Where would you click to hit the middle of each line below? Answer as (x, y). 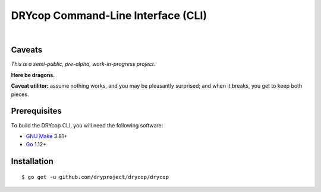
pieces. (20, 94)
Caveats (27, 50)
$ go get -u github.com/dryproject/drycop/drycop (95, 177)
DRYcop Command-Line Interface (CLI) (109, 15)
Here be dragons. (33, 75)
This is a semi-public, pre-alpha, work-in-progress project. (83, 64)
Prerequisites (36, 111)
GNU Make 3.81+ (47, 136)
